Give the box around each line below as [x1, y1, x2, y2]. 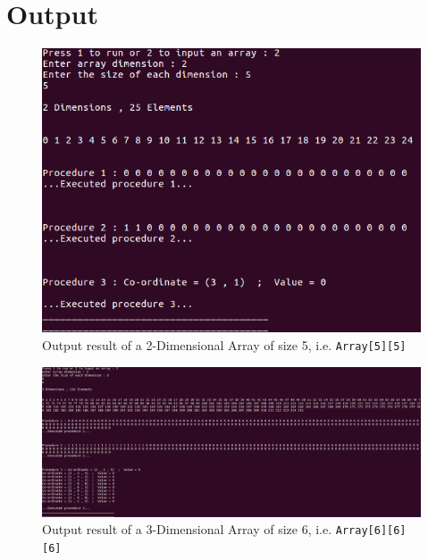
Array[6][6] [335, 524, 407, 538]
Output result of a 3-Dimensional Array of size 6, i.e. [42, 520, 332, 539]
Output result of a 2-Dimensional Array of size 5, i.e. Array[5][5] [42, 335, 407, 354]
